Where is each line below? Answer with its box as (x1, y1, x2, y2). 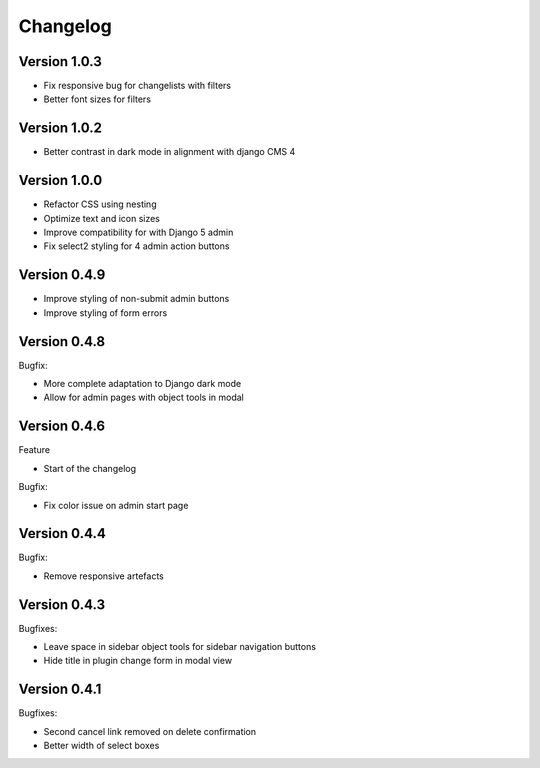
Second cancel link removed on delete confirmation (43, 725, 257, 737)
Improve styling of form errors (43, 306, 168, 319)
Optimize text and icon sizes (43, 212, 160, 224)
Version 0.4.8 (18, 333, 105, 350)
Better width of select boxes (43, 740, 160, 752)
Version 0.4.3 (18, 596, 105, 613)
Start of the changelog (43, 462, 137, 474)
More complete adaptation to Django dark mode (43, 378, 242, 390)
